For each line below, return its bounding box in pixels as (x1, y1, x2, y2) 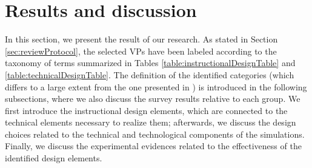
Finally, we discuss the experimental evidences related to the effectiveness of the (5, 139, 302, 152)
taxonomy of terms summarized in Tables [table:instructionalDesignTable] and (5, 56, 296, 69)
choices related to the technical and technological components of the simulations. (5, 127, 305, 140)
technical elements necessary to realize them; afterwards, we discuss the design (5, 116, 296, 129)
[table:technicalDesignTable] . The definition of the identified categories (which (5, 68, 294, 81)
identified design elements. (5, 152, 102, 164)
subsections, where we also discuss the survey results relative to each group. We (5, 92, 300, 105)
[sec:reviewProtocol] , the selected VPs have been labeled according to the (5, 44, 277, 57)
